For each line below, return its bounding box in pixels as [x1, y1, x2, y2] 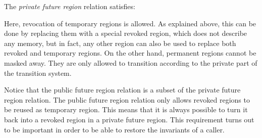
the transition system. [4, 67, 72, 78]
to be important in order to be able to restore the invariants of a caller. [4, 124, 225, 134]
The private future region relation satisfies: [4, 1, 135, 11]
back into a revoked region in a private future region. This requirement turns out [4, 114, 254, 124]
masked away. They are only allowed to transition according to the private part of [4, 57, 257, 68]
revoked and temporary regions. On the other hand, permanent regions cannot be [4, 48, 256, 58]
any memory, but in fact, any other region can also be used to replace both [4, 37, 236, 48]
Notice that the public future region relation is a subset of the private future [4, 84, 241, 95]
